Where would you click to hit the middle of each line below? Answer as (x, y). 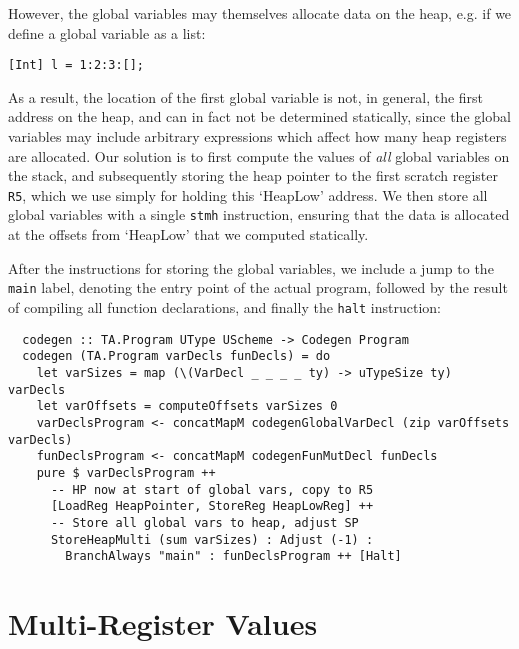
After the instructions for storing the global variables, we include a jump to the (251, 267)
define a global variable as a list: (107, 32)
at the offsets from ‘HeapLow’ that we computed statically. (188, 234)
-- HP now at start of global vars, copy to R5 (212, 489)
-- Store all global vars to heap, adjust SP (204, 522)
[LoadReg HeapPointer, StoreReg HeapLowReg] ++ (212, 506)
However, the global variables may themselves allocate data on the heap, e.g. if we (260, 13)
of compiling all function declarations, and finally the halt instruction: (225, 306)
